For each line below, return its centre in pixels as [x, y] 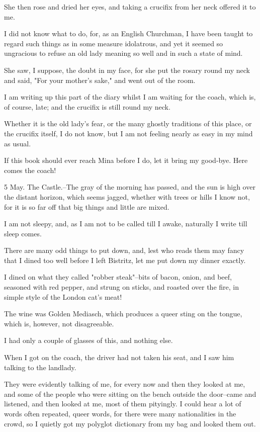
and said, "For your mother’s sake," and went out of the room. [100, 80]
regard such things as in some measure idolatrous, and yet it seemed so [114, 43]
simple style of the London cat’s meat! [63, 296]
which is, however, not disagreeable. [59, 323]
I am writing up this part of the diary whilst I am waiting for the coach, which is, [130, 97]
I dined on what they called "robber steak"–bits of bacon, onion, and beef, [118, 277]
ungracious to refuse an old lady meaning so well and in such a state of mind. [123, 53]
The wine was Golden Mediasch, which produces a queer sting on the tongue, [123, 314]
